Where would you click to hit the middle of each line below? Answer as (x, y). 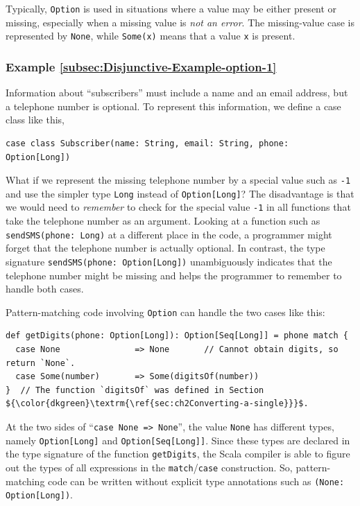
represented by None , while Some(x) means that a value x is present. (151, 36)
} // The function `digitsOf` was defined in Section (135, 390)
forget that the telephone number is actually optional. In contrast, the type (165, 248)
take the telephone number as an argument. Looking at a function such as (163, 221)
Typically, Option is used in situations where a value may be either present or (171, 8)
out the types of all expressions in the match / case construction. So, (149, 467)
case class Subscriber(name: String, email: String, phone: (147, 143)
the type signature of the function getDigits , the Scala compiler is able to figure (178, 454)
